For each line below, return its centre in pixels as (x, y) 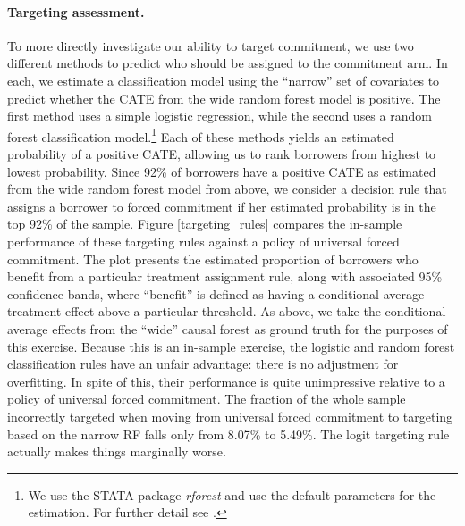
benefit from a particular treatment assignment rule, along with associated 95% (225, 276)
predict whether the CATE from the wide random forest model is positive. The (224, 98)
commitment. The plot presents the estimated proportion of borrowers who (213, 259)
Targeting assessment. (76, 11)
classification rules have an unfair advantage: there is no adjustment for (203, 364)
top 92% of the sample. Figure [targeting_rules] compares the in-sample (205, 224)
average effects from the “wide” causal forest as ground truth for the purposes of (228, 328)
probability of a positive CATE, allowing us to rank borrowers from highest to (222, 154)
